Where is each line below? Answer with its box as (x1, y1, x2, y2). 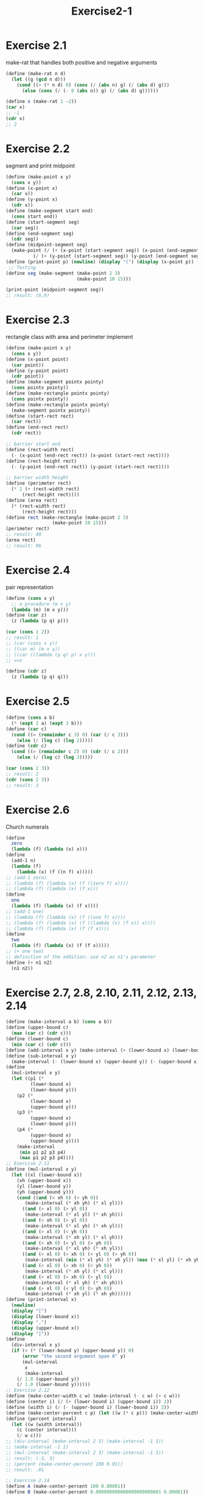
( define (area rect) (5, 497, 58, 504)
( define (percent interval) (5, 1416, 77, 1422)
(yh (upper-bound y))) (16, 1189, 74, 1195)
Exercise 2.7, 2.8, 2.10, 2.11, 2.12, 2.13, (5, 986, 197, 999)
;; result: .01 (5, 1466, 44, 1473)
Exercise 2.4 (5, 563, 71, 577)
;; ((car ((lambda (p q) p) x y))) (5, 651, 96, 658)
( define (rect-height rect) (5, 458, 77, 464)
